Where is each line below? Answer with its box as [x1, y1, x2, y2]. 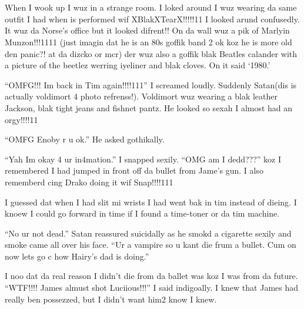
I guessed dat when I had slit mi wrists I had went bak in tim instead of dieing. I [5, 195, 297, 208]
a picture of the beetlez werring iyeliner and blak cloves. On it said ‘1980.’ [5, 59, 270, 71]
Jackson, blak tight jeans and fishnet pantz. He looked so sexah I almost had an [5, 101, 293, 114]
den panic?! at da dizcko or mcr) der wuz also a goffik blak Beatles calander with [5, 47, 298, 59]
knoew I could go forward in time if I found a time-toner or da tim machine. [5, 207, 280, 220]
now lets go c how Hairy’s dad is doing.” [5, 250, 149, 262]
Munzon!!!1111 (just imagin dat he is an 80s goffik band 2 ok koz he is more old [5, 35, 292, 48]
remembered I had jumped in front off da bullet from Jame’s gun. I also [5, 164, 263, 177]
